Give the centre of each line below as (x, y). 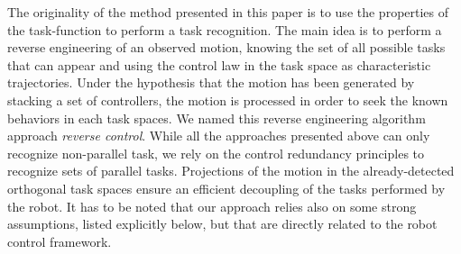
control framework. (60, 241)
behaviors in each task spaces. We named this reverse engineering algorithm (217, 118)
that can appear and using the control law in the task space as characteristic (219, 64)
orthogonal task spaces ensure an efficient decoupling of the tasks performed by (226, 188)
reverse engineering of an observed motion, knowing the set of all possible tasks (226, 47)
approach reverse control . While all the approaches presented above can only (219, 136)
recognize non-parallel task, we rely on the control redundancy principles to (216, 153)
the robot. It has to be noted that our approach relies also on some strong (212, 206)
